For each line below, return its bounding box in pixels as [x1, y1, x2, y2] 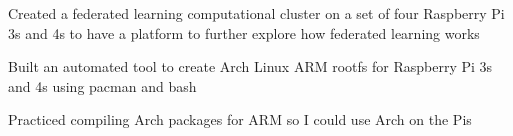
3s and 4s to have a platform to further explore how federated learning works [8, 22, 480, 43]
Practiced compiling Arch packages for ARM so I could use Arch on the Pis [8, 109, 472, 130]
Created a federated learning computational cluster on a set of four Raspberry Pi [8, 3, 505, 23]
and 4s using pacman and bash [8, 75, 197, 96]
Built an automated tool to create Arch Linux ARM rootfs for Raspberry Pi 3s [8, 56, 493, 77]
